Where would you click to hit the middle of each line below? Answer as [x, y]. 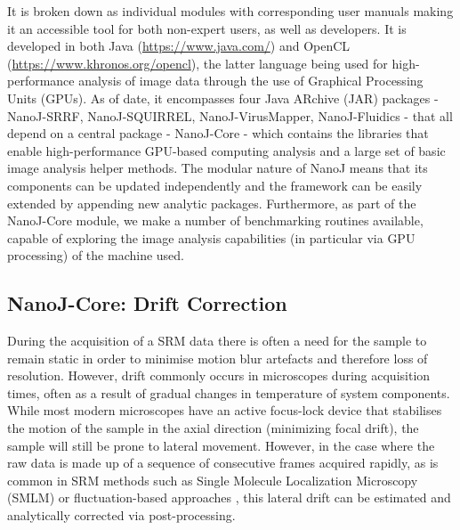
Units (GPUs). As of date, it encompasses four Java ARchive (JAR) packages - [223, 98]
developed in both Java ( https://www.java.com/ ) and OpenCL [179, 46]
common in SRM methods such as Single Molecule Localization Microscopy [213, 480]
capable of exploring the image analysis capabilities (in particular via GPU [211, 237]
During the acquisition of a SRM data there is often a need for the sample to [217, 341]
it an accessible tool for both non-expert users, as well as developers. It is [207, 28]
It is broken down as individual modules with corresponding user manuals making [230, 11]
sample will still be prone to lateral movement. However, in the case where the [221, 445]
